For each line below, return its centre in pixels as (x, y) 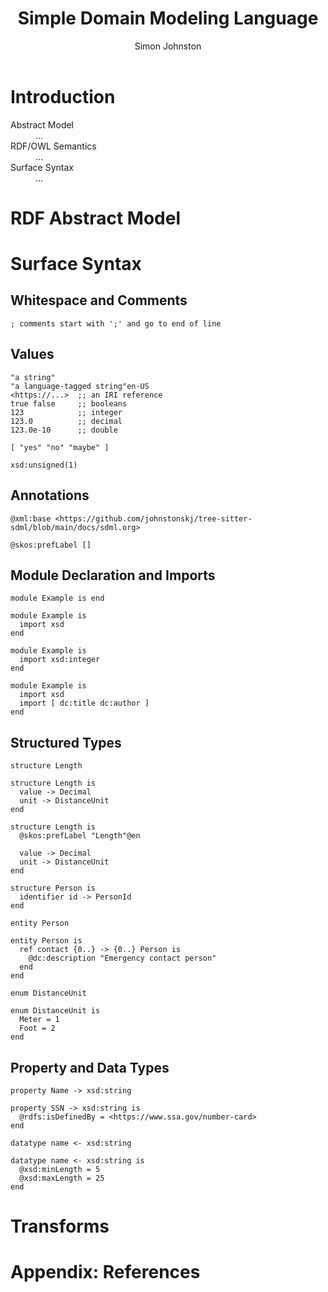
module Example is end (57, 598)
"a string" (33, 377)
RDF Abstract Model (95, 218)
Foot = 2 (37, 1028)
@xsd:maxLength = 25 (62, 1178)
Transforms (60, 1226)
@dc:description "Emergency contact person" (122, 958)
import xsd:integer (60, 660)
